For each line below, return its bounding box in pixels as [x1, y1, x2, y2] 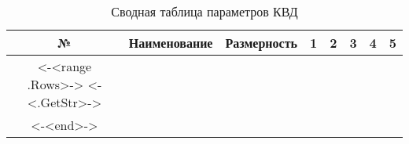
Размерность [225, 34, 297, 52]
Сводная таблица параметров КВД [111, 2, 298, 20]
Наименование [128, 34, 213, 52]
